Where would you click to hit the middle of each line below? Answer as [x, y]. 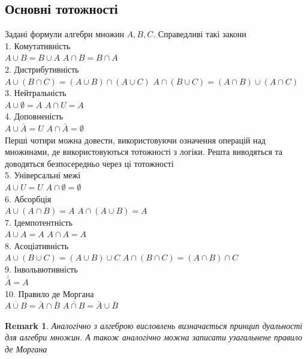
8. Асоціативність [37, 245]
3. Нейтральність [36, 93]
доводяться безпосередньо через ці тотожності [89, 163]
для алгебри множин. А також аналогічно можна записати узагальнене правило [154, 337]
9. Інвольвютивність [41, 269]
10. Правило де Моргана [49, 293]
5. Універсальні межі [43, 175]
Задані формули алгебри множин [64, 34]
